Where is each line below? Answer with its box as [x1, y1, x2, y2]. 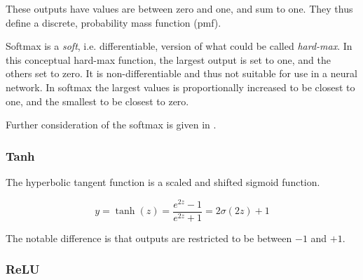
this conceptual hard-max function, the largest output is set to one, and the [6, 52, 331, 67]
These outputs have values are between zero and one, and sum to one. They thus [6, 1, 353, 15]
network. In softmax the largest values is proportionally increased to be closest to [6, 79, 355, 94]
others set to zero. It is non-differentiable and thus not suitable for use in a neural [6, 66, 357, 81]
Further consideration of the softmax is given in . [6, 117, 217, 132]
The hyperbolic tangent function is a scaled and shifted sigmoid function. [6, 174, 320, 189]
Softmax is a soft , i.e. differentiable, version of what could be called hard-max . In [6, 39, 352, 53]
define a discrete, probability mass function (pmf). [6, 15, 221, 29]
